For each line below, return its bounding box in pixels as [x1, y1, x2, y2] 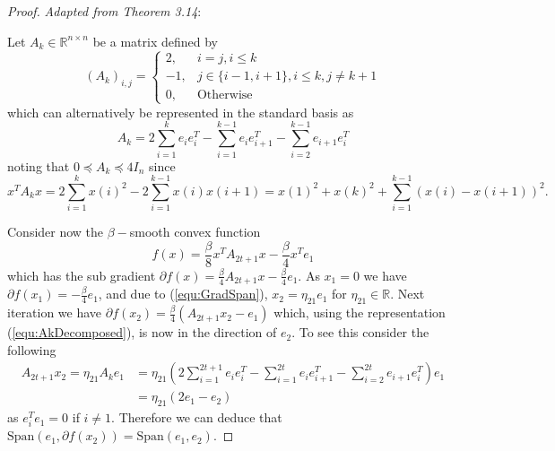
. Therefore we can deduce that [111, 408, 282, 427]
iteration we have [7, 303, 102, 322]
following [7, 340, 56, 359]
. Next [390, 284, 425, 303]
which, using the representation [273, 303, 446, 322]
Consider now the [7, 222, 104, 241]
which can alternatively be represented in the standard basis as [7, 102, 354, 121]
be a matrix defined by [92, 31, 218, 50]
